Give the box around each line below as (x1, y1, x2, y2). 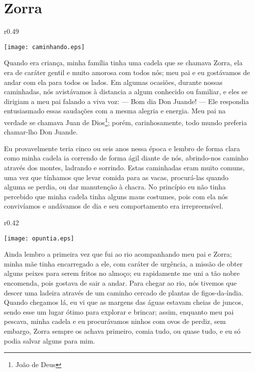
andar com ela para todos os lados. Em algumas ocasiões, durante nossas (4, 77, 223, 87)
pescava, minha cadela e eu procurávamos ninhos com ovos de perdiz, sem (4, 316, 226, 326)
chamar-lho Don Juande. (4, 127, 78, 137)
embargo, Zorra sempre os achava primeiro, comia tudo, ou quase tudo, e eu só (4, 325, 241, 336)
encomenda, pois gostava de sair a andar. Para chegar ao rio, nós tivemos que (4, 277, 237, 288)
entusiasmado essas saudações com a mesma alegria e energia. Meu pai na (4, 106, 226, 116)
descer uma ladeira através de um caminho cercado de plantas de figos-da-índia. (4, 287, 244, 297)
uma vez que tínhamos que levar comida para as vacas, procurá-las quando (4, 172, 229, 182)
